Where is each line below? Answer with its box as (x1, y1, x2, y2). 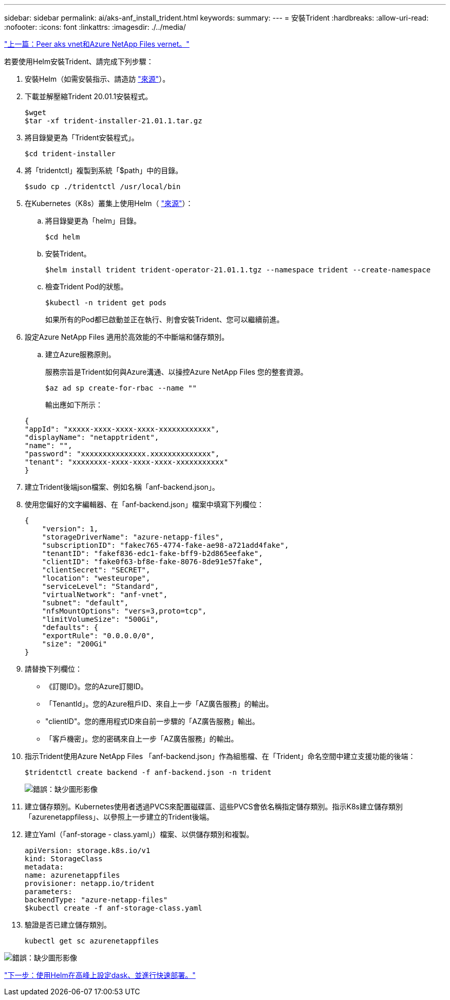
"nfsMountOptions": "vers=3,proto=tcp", (42, 607, 207, 615)
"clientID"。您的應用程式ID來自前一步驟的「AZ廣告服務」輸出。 (45, 717, 259, 726)
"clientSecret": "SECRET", (42, 566, 151, 574)
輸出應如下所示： (45, 400, 103, 409)
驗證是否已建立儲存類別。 (25, 920, 111, 929)
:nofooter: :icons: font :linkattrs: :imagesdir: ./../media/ (4, 23, 186, 31)
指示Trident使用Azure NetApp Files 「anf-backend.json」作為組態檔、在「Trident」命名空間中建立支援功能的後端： (25, 752, 416, 761)
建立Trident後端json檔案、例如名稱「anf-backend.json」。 (25, 483, 219, 491)
